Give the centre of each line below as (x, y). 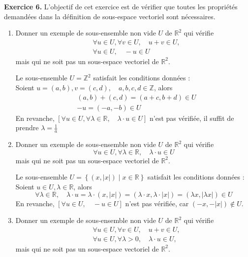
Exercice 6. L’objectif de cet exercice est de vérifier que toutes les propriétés (121, 6)
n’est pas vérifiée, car (157, 203)
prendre (27, 128)
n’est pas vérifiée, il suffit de (192, 118)
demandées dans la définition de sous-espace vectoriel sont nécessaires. (110, 16)
